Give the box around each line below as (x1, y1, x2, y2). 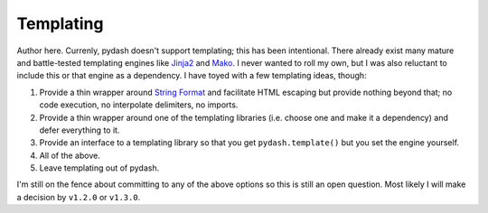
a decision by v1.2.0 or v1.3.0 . (16, 191, 141, 202)
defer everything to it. (39, 125, 120, 135)
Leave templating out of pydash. (39, 162, 160, 173)
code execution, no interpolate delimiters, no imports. (39, 99, 239, 110)
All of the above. (39, 150, 101, 161)
